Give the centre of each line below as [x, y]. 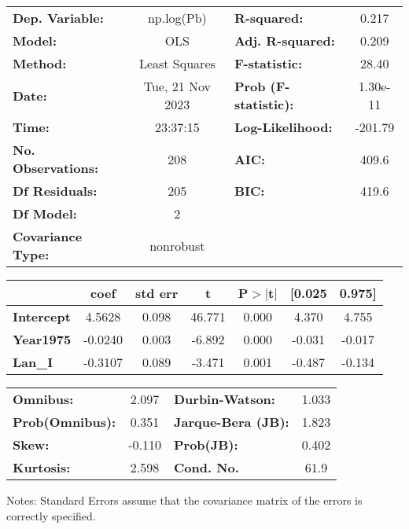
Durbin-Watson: [224, 399]
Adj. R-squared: [284, 40]
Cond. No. [206, 467]
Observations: [56, 168]
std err [157, 293]
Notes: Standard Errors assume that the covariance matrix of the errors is [184, 500]
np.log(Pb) [177, 18]
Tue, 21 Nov [177, 86]
